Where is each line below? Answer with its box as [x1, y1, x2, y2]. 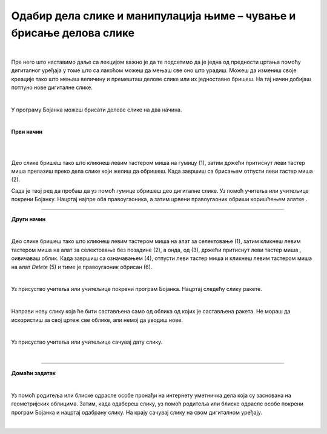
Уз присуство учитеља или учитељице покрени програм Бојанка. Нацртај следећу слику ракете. [11, 285, 263, 293]
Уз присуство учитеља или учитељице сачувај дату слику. [11, 338, 163, 346]
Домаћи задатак [11, 370, 56, 377]
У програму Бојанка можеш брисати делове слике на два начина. [11, 106, 182, 113]
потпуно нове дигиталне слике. [11, 84, 93, 91]
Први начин [11, 128, 43, 136]
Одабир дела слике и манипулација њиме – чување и [11, 9, 296, 22]
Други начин [11, 215, 46, 222]
